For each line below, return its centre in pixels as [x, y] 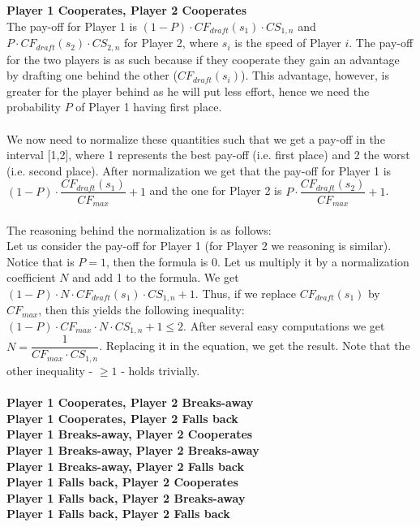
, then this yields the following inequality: [141, 310]
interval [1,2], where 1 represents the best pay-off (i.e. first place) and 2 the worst [208, 155]
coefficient [31, 277]
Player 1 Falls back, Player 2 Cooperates [122, 482]
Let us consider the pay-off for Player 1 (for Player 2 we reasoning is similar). [199, 246]
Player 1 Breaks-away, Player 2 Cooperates [130, 434]
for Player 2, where [171, 43]
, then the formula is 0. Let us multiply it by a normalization [258, 261]
